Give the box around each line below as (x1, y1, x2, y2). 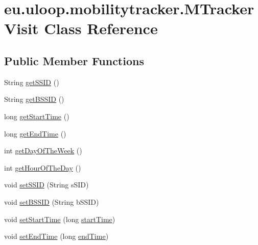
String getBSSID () (4, 94, 64, 104)
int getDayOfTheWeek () (4, 145, 82, 156)
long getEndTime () (4, 128, 66, 139)
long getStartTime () (4, 111, 69, 121)
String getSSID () (4, 76, 59, 87)
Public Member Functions (4, 52, 144, 68)
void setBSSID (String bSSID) (4, 196, 99, 207)
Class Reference (44, 18, 158, 39)
